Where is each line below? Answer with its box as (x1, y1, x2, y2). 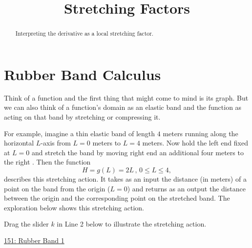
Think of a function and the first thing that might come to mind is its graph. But (4, 92, 249, 103)
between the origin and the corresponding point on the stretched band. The (4, 193, 230, 203)
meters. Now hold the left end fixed (142, 138, 248, 148)
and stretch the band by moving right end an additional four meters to (31, 147, 244, 157)
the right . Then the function (4, 157, 91, 167)
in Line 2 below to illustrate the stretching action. (57, 219, 207, 229)
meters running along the (163, 128, 238, 138)
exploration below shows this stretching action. (4, 202, 144, 212)
